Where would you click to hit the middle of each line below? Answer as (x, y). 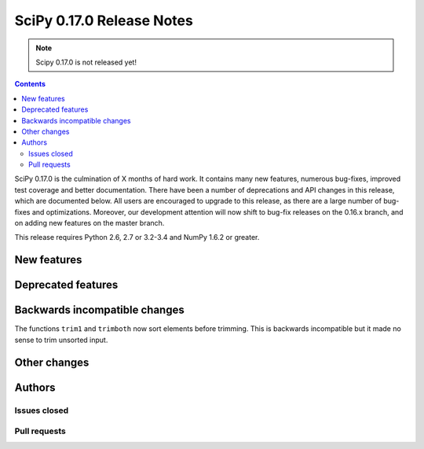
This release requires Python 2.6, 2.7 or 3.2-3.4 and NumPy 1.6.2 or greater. (137, 237)
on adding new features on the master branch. (90, 223)
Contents (30, 84)
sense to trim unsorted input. (61, 340)
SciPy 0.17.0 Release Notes (104, 20)
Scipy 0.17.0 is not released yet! (86, 62)
